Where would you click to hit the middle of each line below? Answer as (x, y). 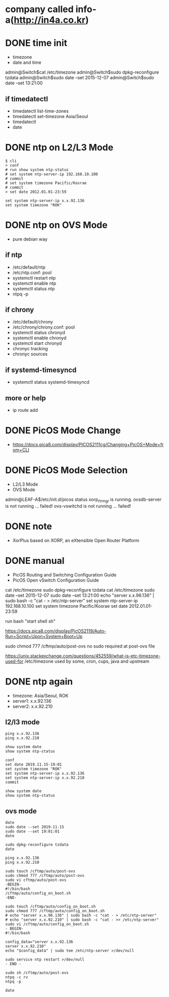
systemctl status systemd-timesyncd (51, 382)
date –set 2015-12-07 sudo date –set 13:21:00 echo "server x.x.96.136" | (80, 595)
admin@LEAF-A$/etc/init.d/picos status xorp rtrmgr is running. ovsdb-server (83, 500)
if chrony (20, 310)
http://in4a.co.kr (50, 20)
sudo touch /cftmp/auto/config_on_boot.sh (50, 907)
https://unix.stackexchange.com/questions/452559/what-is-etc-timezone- (83, 656)
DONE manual (35, 561)
